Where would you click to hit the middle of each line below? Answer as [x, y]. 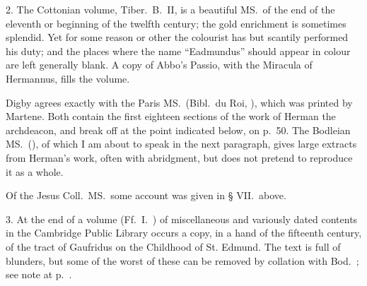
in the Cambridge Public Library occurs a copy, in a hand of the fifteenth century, [184, 233]
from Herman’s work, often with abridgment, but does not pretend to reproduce [179, 157]
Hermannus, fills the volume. [68, 78]
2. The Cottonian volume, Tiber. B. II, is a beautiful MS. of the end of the [170, 9]
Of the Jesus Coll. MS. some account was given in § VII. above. [146, 195]
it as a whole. [35, 171]
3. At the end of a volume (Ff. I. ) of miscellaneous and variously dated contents [182, 219]
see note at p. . [39, 274]
